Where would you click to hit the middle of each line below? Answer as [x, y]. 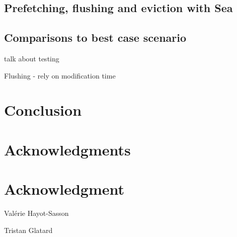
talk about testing [32, 58]
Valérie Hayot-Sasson [36, 213]
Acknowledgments [67, 149]
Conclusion [43, 110]
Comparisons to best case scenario [95, 37]
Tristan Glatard [28, 230]
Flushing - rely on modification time [60, 75]
